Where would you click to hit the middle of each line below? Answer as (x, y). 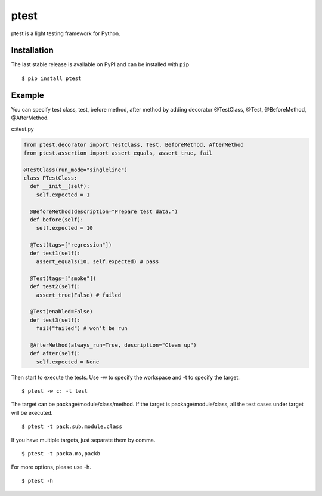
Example (27, 95)
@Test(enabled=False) (62, 312)
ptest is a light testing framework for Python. (66, 33)
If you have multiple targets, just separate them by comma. (83, 440)
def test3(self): (55, 320)
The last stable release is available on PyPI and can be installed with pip (100, 64)
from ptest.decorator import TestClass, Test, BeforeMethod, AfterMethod (134, 144)
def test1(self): (55, 253)
